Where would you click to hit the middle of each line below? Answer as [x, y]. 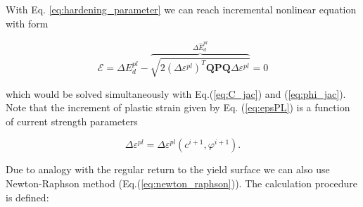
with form [27, 23]
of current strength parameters [72, 121]
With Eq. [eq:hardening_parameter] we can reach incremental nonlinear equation [181, 9]
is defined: [27, 197]
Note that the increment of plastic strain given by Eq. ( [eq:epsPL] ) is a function [178, 107]
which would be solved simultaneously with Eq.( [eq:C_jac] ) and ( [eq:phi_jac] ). [176, 93]
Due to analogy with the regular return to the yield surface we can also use [168, 169]
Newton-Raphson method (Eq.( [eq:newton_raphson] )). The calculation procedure [182, 183]
